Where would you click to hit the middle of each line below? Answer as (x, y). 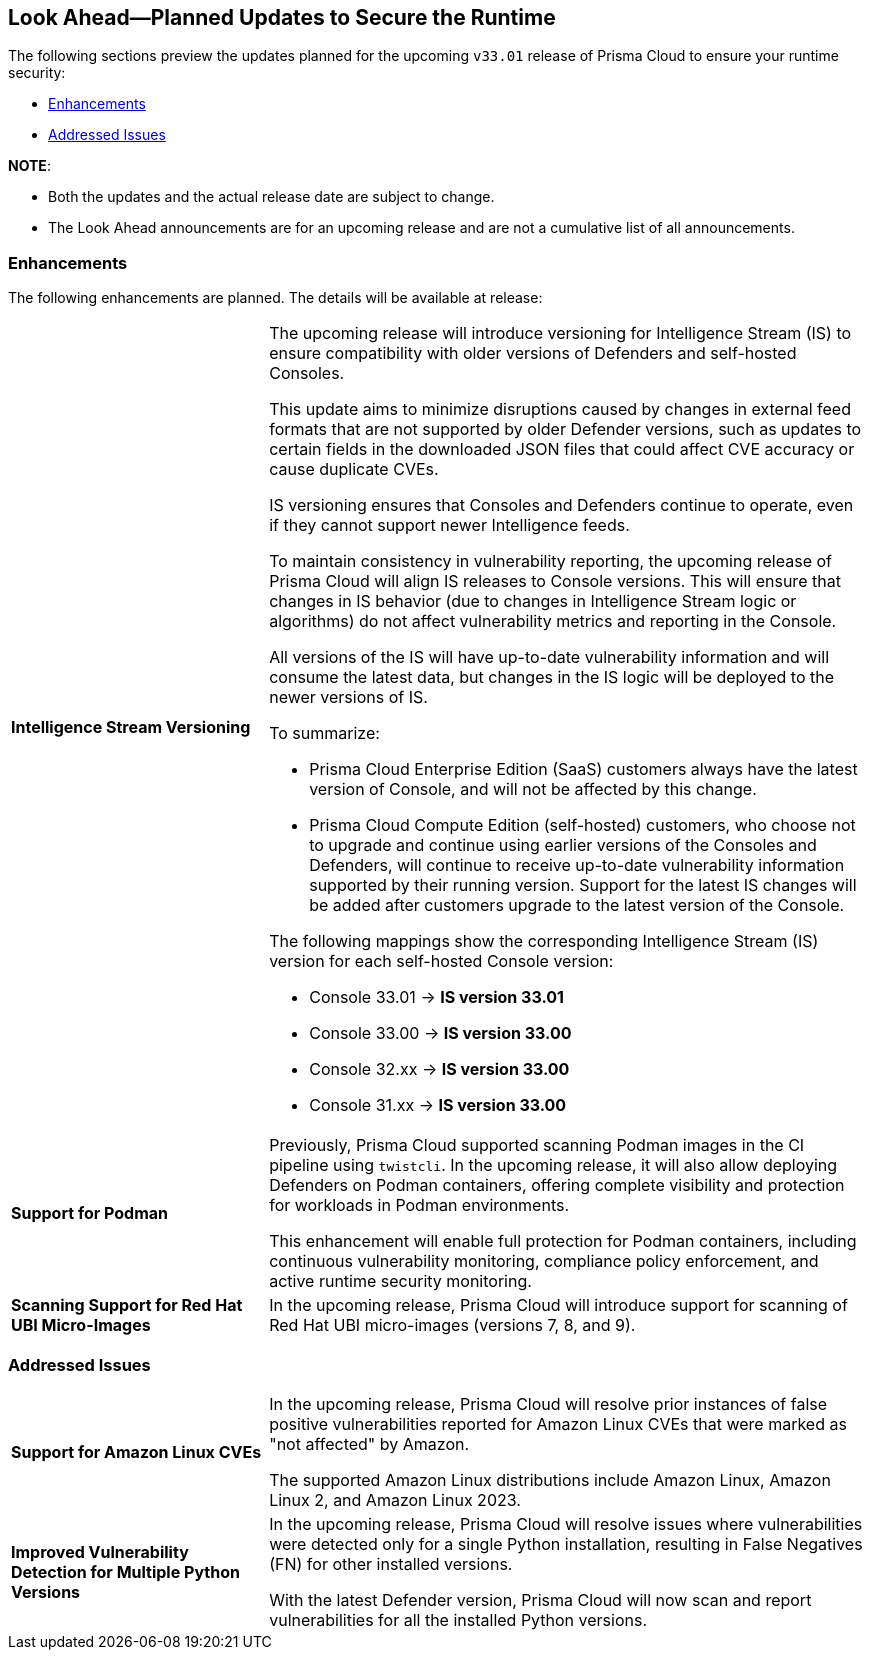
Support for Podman (90, 1213)
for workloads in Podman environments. (419, 1205)
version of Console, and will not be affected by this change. (533, 789)
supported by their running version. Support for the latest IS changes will (583, 885)
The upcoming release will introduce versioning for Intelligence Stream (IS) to (560, 333)
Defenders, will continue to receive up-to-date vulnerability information (577, 865)
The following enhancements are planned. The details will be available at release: (275, 298)
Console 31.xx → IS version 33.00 (438, 1105)
